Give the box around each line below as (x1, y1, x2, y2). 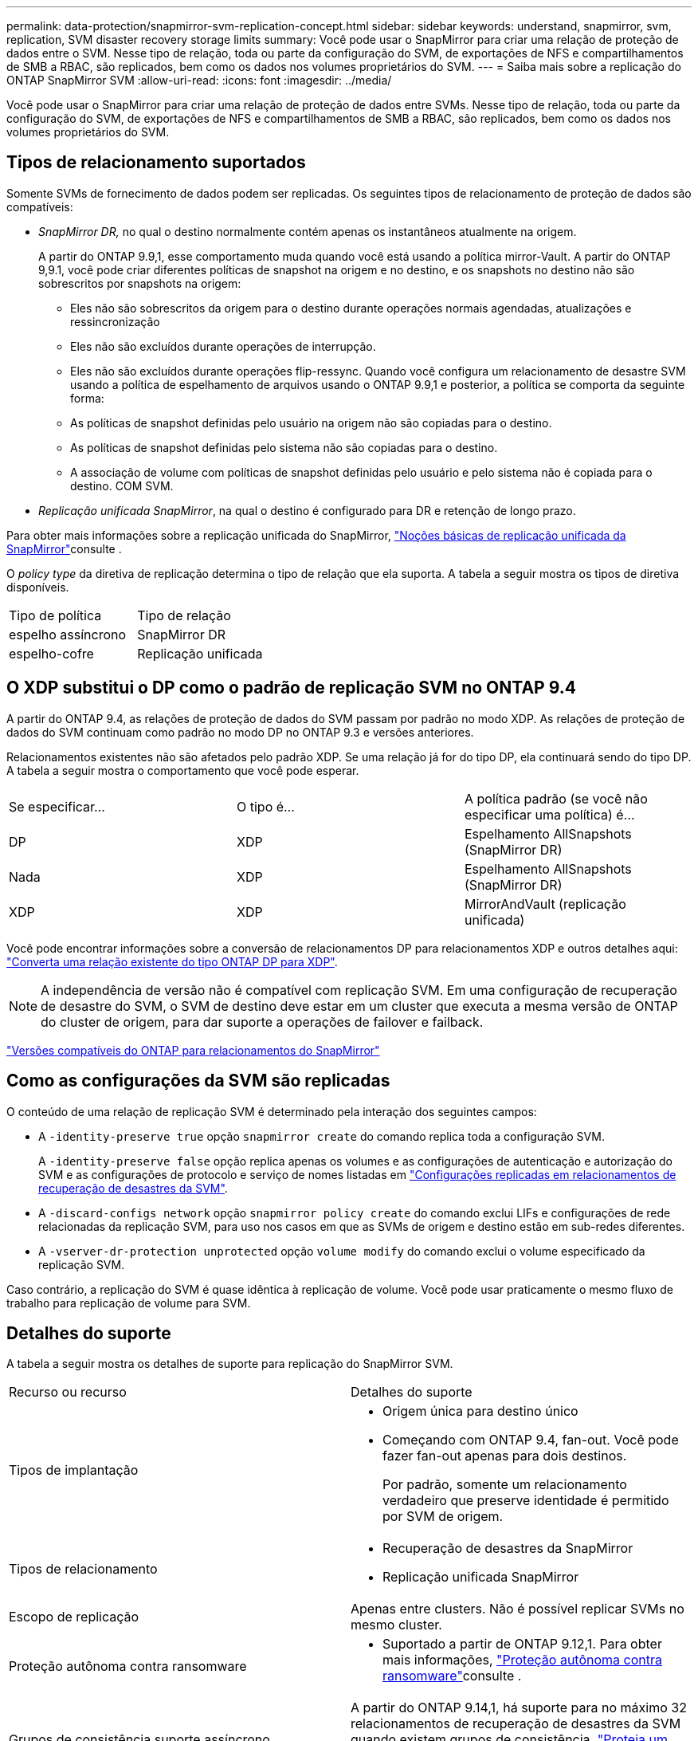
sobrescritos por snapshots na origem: (38, 276, 241, 290)
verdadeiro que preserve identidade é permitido (382, 1492, 669, 1509)
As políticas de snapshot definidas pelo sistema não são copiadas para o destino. (70, 440, 498, 454)
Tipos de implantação (9, 1462, 139, 1479)
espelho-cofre (9, 645, 94, 662)
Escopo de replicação (9, 1609, 139, 1625)
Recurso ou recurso (9, 1384, 127, 1401)
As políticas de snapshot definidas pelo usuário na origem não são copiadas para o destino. (70, 415, 552, 430)
